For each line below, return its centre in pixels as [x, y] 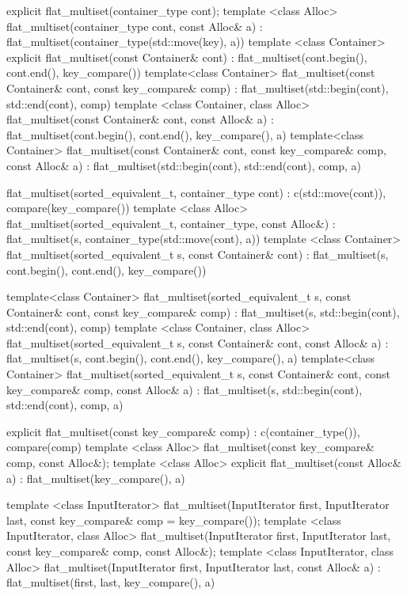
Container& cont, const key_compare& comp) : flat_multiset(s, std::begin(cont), [203, 311]
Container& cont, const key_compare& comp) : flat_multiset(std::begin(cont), [198, 87]
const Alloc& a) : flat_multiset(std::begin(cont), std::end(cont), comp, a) [184, 165]
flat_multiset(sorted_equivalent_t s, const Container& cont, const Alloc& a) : [198, 342]
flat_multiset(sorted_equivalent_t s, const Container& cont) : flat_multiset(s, [198, 254]
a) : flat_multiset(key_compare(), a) [96, 478]
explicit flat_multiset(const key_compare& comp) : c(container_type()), [183, 431]
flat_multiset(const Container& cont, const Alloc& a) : [140, 119]
